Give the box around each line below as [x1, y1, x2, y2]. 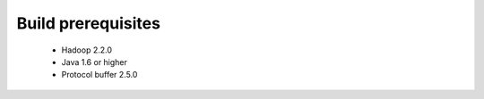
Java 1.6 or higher [61, 56, 127, 67]
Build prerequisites [16, 13, 161, 33]
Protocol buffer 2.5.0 [61, 70, 138, 80]
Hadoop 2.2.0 [61, 45, 112, 55]
